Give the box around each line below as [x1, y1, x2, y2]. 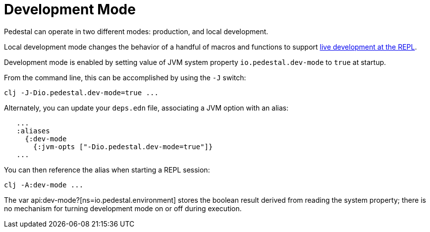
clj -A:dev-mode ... [4, 180, 84, 189]
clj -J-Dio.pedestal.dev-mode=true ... [4, 88, 159, 97]
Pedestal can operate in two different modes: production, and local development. [4, 27, 269, 36]
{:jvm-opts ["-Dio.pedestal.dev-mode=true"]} [33, 142, 213, 151]
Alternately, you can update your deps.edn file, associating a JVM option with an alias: [4, 103, 289, 112]
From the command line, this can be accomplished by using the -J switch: [4, 73, 246, 82]
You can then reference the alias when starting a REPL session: [4, 165, 210, 174]
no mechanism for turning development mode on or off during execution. [4, 204, 242, 213]
